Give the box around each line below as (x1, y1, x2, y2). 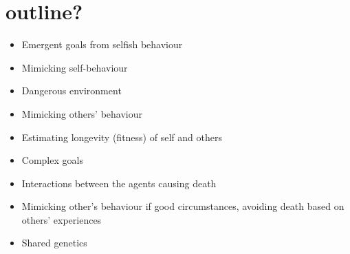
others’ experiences (21, 212, 102, 226)
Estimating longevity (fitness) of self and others (21, 129, 222, 144)
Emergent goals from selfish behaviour (21, 37, 183, 52)
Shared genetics (21, 235, 87, 250)
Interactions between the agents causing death (21, 176, 217, 190)
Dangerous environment (21, 83, 122, 98)
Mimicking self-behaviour (21, 60, 128, 74)
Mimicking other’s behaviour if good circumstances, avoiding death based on (21, 199, 344, 213)
